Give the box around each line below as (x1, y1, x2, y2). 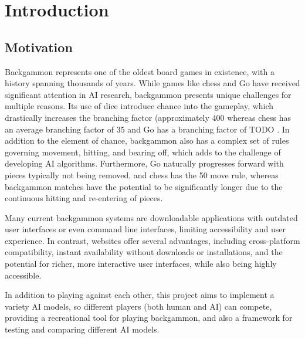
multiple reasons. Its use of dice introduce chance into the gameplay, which (5, 100, 274, 112)
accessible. (5, 269, 42, 281)
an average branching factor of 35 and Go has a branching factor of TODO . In (5, 123, 290, 135)
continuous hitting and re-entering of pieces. (5, 192, 163, 204)
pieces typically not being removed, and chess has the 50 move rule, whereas (5, 168, 279, 181)
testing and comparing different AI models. (5, 323, 160, 335)
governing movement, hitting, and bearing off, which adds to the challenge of (5, 145, 281, 158)
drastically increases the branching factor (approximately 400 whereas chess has (5, 111, 292, 123)
